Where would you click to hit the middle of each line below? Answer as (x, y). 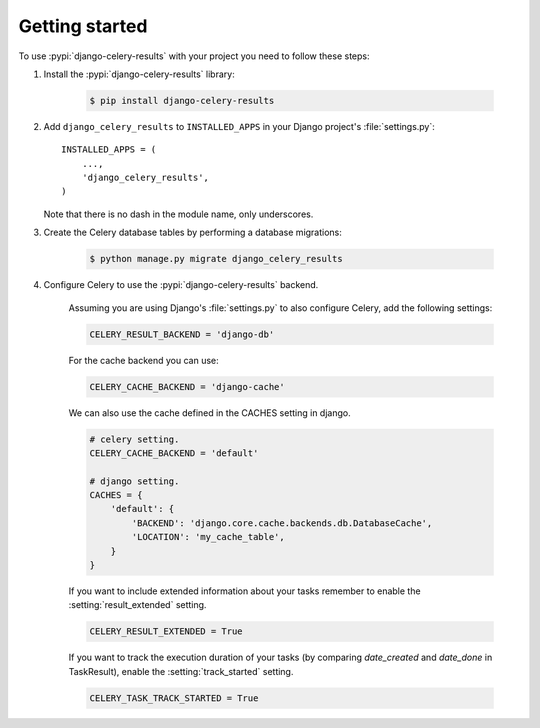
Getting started (83, 26)
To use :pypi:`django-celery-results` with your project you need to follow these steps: (194, 56)
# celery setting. (134, 439)
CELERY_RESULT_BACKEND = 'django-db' (182, 334)
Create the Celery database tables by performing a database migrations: (192, 232)
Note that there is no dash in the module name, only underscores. (178, 214)
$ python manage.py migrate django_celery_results (216, 259)
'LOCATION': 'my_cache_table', (208, 537)
